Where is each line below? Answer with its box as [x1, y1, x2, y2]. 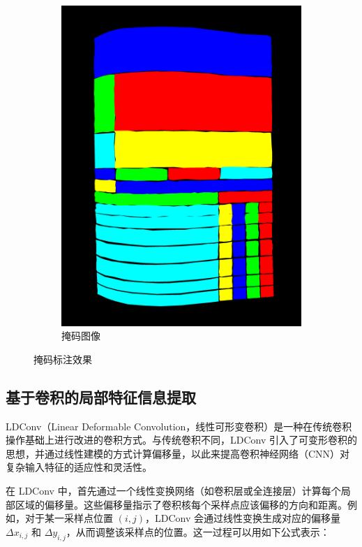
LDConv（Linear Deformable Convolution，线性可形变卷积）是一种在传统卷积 [6, 418, 352, 433]
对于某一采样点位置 [24, 511, 113, 525]
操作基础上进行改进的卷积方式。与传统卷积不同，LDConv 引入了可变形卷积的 [6, 432, 357, 447]
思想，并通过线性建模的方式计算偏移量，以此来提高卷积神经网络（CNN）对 [6, 446, 350, 460]
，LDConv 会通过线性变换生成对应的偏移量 [145, 511, 340, 525]
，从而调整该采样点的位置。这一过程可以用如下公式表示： [66, 524, 330, 539]
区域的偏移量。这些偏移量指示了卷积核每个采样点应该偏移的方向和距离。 [15, 497, 347, 511]
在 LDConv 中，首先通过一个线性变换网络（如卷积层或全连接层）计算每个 [6, 483, 341, 498]
